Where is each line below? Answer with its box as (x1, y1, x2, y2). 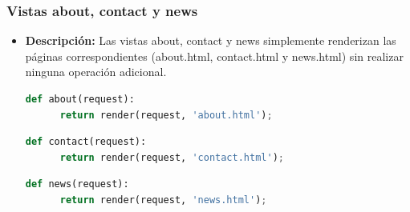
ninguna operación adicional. (25, 63, 167, 80)
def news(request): (25, 178, 129, 190)
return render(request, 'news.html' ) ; (59, 194, 267, 206)
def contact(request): (25, 136, 147, 148)
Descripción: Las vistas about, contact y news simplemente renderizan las (25, 32, 396, 49)
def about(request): (25, 94, 135, 105)
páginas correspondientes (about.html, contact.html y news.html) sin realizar (25, 47, 404, 64)
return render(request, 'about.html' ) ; (59, 109, 273, 121)
